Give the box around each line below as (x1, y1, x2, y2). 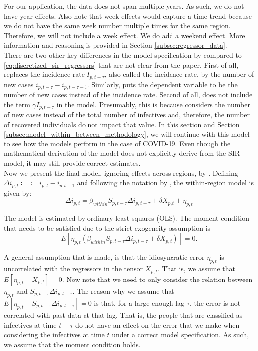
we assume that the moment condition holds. (4, 339, 141, 349)
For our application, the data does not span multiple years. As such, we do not (4, 1, 244, 11)
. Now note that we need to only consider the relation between (62, 274, 253, 284)
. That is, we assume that (157, 263, 236, 274)
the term (4, 99, 30, 109)
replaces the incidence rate (4, 69, 85, 79)
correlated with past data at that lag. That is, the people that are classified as (4, 310, 243, 320)
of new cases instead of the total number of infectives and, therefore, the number (4, 109, 250, 120)
